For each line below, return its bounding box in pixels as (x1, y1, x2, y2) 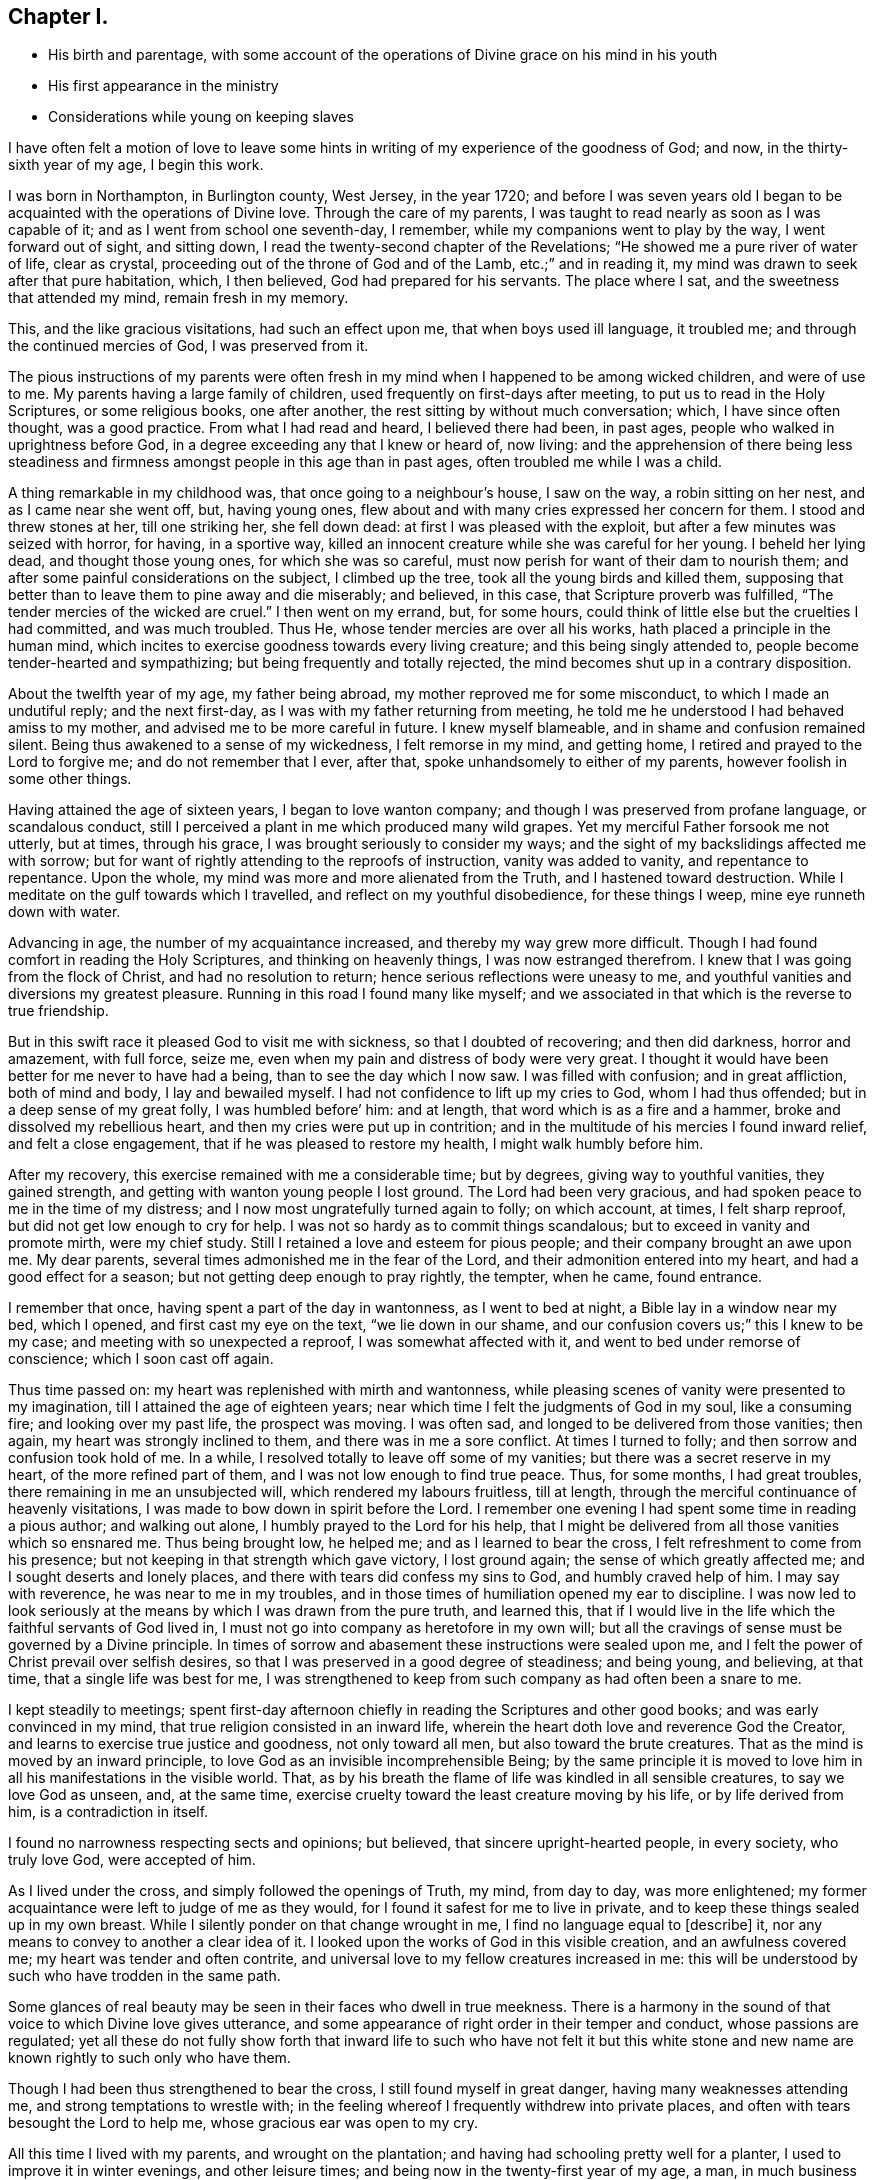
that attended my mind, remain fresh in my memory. (8, 289, 349, 307)
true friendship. (8, 1002, 109, 1020)
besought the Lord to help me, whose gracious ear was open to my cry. (8, 2114, 478, 2132)
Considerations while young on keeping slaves (48, 108, 354, 126)
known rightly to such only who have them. (8, 2049, 291, 2067)
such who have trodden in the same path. (8, 1967, 281, 1985)
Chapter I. (8, 4, 109, 29)
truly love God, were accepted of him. (8, 1851, 256, 1869)
